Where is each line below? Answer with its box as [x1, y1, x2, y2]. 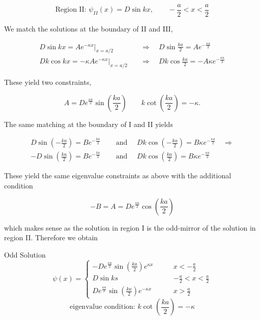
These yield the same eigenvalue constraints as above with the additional [4, 170, 232, 181]
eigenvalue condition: [70, 303, 135, 311]
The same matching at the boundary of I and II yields [4, 118, 173, 129]
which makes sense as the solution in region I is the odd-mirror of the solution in [4, 222, 256, 233]
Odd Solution [4, 249, 46, 260]
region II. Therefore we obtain [4, 232, 98, 243]
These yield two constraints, [4, 77, 92, 87]
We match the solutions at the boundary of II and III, [4, 23, 173, 34]
